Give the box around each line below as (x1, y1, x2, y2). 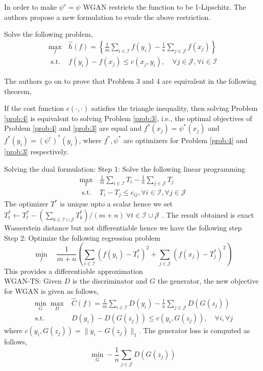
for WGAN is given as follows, (4, 286, 99, 296)
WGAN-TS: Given (4, 275, 62, 286)
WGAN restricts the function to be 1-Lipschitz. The (83, 2, 246, 12)
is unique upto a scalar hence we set (60, 198, 173, 209)
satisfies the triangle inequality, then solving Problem (91, 103, 258, 113)
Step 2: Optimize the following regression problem (4, 232, 160, 243)
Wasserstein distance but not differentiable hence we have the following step (4, 222, 242, 233)
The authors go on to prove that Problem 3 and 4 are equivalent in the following (4, 76, 257, 86)
